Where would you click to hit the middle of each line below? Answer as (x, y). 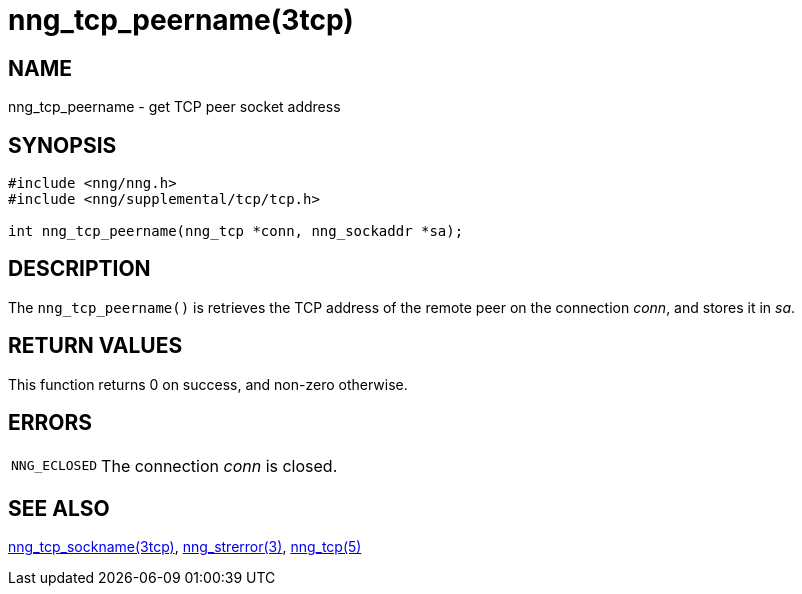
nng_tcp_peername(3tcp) (181, 20)
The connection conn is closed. (219, 465)
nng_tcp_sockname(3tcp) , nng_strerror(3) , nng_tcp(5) (185, 547)
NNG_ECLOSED (54, 466)
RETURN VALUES (95, 346)
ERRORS (50, 423)
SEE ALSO (59, 508)
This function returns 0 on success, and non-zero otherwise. (208, 384)
